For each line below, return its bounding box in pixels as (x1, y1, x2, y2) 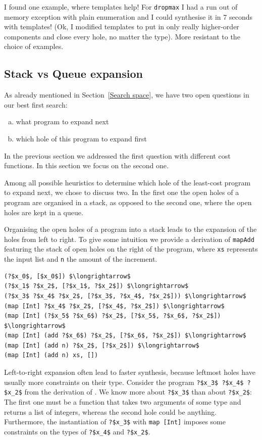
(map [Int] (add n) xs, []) (4, 352, 98, 359)
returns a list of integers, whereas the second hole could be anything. (4, 406, 217, 417)
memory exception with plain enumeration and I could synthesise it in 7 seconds (4, 11, 252, 22)
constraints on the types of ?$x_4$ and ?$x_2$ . (4, 426, 150, 436)
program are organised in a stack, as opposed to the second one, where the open (4, 197, 252, 207)
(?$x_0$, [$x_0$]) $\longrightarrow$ (4, 272, 131, 280)
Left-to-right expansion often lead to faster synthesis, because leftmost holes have (4, 367, 255, 377)
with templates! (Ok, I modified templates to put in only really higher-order (4, 21, 239, 32)
